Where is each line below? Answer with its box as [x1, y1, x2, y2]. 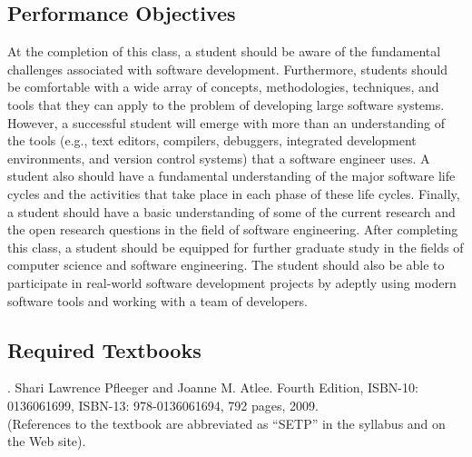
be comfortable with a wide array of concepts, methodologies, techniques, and [7, 77, 439, 96]
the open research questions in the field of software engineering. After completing [7, 220, 458, 239]
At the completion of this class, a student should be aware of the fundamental [7, 42, 441, 61]
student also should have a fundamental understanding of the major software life [7, 166, 456, 185]
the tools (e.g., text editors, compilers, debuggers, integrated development [7, 131, 417, 150]
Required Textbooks [7, 335, 202, 363]
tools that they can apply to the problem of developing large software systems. [7, 94, 445, 114]
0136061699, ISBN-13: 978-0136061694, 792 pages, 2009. [7, 395, 319, 414]
